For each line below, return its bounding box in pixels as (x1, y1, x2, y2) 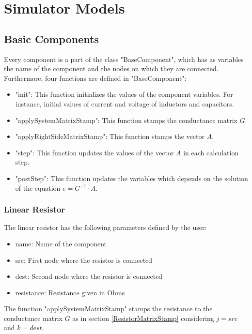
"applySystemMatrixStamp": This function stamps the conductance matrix (15, 115, 237, 125)
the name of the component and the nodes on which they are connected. (4, 63, 219, 74)
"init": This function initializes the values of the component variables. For (15, 89, 233, 99)
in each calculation (183, 147, 239, 157)
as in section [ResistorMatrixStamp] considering (72, 313, 214, 323)
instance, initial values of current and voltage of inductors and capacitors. (15, 98, 234, 108)
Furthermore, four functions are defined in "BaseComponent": (4, 73, 187, 83)
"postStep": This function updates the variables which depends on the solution (15, 173, 248, 183)
